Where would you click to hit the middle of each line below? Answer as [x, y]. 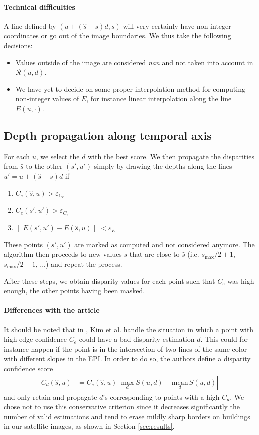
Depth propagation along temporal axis [108, 135]
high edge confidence [35, 339]
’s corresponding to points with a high [161, 397]
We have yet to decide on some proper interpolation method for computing [130, 88]
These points [23, 244]
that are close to [155, 254]
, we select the [58, 156]
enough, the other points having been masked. [75, 291]
